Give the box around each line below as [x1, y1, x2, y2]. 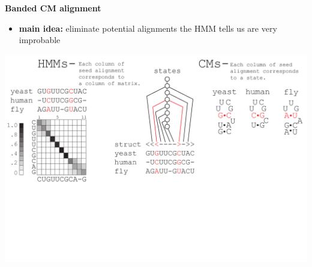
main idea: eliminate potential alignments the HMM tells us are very [19, 22, 277, 34]
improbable [19, 34, 61, 46]
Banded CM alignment [5, 2, 101, 14]
